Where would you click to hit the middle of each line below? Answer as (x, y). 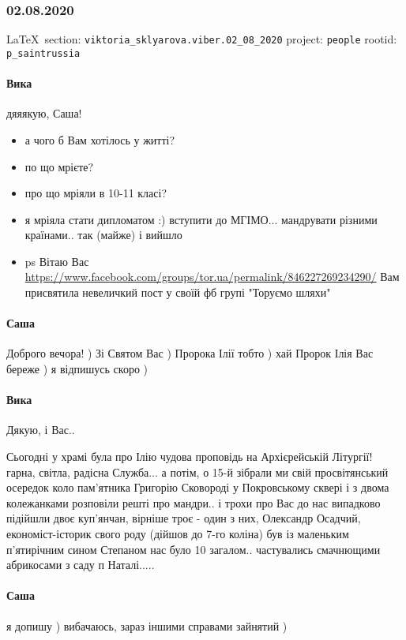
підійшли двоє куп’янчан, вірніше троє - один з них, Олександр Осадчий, (184, 518)
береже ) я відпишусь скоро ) (77, 369)
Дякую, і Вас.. (41, 430)
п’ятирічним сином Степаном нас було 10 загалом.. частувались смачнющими (194, 549)
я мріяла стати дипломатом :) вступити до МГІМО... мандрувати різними (201, 219)
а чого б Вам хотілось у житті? (100, 139)
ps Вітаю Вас (57, 261)
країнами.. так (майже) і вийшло (103, 235)
